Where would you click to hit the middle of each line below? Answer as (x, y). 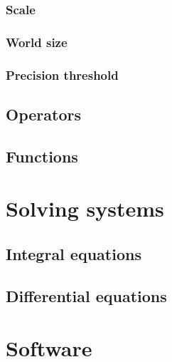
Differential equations (86, 295)
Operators (43, 114)
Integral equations (74, 253)
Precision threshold (62, 74)
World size (37, 42)
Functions (42, 156)
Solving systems (85, 208)
